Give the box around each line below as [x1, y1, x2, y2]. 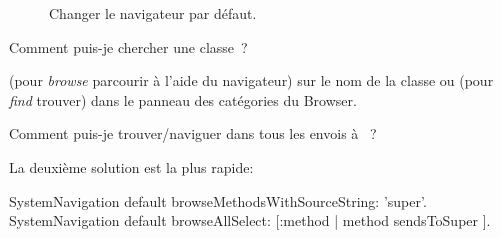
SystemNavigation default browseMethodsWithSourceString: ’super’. [9, 190, 427, 211]
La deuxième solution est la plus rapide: [9, 156, 254, 177]
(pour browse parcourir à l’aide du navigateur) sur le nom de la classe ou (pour [9, 70, 494, 91]
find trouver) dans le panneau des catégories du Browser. [9, 89, 357, 110]
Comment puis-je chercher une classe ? [9, 36, 248, 57]
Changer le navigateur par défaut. [49, 3, 257, 23]
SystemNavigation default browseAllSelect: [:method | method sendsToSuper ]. [9, 210, 491, 231]
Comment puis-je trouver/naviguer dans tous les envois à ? [9, 123, 377, 144]
